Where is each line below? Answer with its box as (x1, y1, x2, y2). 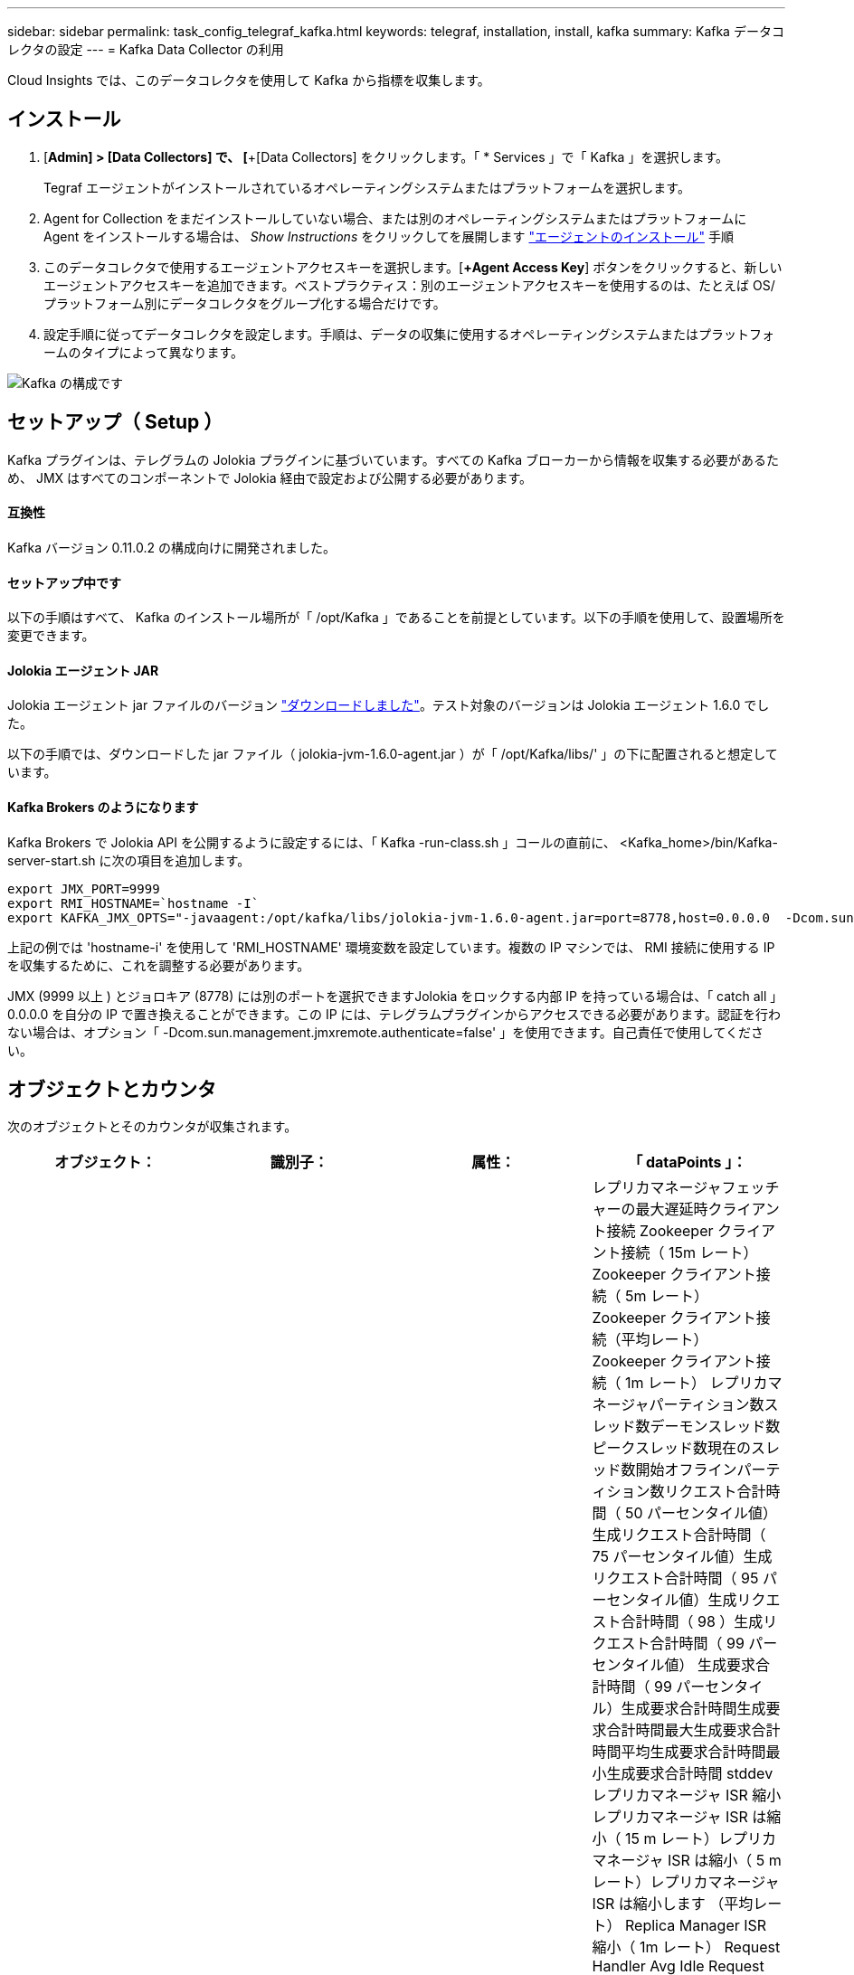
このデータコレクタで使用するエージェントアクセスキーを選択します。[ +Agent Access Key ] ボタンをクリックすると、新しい (43, 259, 783, 275)
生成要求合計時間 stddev (606, 1764, 773, 1783)
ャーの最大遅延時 (592, 1200, 708, 1219)
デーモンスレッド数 (650, 1417, 781, 1436)
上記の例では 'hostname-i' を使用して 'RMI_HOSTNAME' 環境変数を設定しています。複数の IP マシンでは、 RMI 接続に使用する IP (7, 939, 775, 955)
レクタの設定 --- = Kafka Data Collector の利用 (7, 42, 284, 57)
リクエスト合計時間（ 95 (592, 1569, 759, 1588)
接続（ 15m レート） (621, 1243, 758, 1262)
